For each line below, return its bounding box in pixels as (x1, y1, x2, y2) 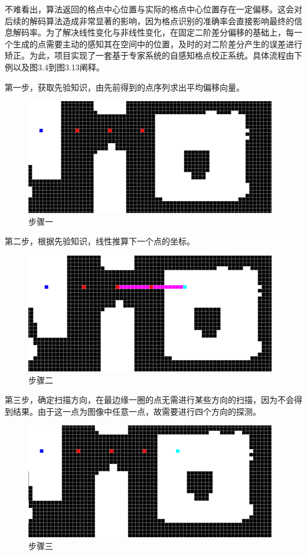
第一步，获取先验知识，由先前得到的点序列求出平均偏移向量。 (5, 80, 244, 93)
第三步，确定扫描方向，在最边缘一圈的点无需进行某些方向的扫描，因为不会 (5, 393, 294, 406)
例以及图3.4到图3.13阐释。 (5, 60, 104, 73)
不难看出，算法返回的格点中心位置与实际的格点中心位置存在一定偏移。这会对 (5, 3, 302, 15)
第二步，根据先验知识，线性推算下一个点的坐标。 (5, 235, 195, 247)
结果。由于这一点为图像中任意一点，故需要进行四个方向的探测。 (12, 405, 261, 417)
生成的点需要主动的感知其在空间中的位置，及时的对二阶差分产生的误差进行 (12, 37, 302, 50)
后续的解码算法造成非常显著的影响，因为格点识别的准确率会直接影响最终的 (5, 14, 294, 27)
